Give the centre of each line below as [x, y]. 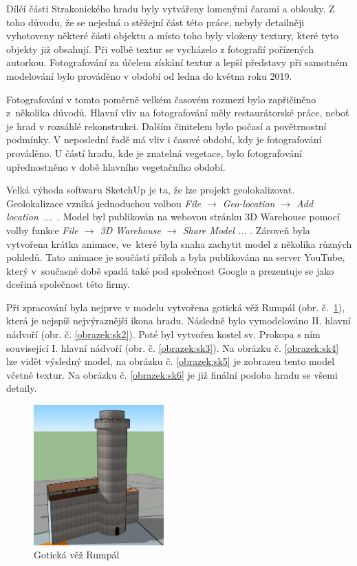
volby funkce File [42, 230]
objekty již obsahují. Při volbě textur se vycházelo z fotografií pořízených [160, 49]
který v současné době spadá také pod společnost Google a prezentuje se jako [170, 270]
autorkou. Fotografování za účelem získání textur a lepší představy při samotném [177, 62]
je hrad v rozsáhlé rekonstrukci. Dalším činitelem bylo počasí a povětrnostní [166, 126]
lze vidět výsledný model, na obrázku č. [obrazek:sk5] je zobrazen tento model [171, 361]
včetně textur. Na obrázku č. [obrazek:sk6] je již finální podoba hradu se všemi [172, 374]
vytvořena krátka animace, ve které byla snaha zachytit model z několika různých [179, 243]
